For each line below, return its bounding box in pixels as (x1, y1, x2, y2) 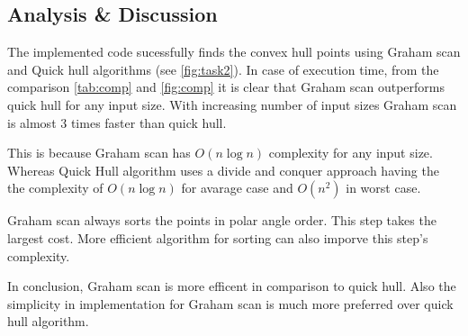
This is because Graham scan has (7, 143, 191, 162)
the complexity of (7, 178, 103, 197)
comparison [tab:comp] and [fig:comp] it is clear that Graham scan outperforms (7, 77, 445, 96)
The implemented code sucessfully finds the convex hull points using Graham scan (7, 42, 461, 61)
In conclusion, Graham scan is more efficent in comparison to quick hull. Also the (7, 277, 456, 295)
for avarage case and (181, 178, 293, 197)
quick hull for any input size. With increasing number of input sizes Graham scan (7, 95, 457, 114)
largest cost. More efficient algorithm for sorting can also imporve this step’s (7, 228, 428, 247)
